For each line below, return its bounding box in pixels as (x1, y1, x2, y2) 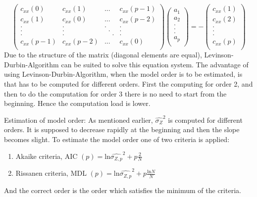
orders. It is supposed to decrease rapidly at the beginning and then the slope (4, 124, 240, 135)
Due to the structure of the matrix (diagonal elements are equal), (4, 49, 202, 60)
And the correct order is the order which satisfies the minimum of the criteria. (4, 185, 241, 195)
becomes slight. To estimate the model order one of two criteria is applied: (4, 134, 230, 145)
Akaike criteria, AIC (15, 150, 78, 161)
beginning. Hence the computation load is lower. (4, 98, 151, 108)
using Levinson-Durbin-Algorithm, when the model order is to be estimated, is (4, 69, 243, 79)
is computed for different (168, 114, 243, 125)
